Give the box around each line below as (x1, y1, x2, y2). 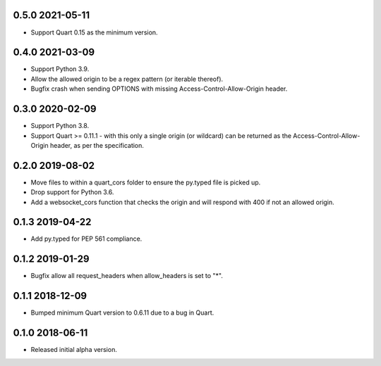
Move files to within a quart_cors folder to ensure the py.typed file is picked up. (30, 178, 261, 187)
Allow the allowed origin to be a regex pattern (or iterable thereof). (30, 75, 224, 83)
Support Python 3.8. (30, 122, 90, 130)
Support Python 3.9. (30, 65, 90, 73)
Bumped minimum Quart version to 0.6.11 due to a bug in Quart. (30, 308, 214, 317)
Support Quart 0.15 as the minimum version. (30, 28, 158, 37)
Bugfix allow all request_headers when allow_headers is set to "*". (30, 272, 224, 280)
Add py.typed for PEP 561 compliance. (30, 234, 143, 243)
